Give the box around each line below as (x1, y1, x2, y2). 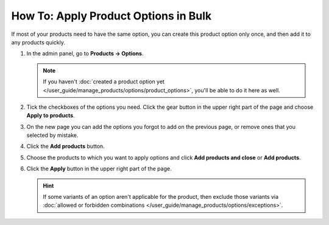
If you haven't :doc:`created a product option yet (43, 78, 164, 85)
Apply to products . (26, 112, 76, 119)
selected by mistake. (26, 131, 79, 139)
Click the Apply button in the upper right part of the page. (26, 165, 172, 173)
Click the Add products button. (26, 143, 105, 150)
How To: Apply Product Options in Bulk (11, 9, 212, 22)
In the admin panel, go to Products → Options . (26, 50, 144, 57)
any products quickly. (11, 38, 66, 46)
